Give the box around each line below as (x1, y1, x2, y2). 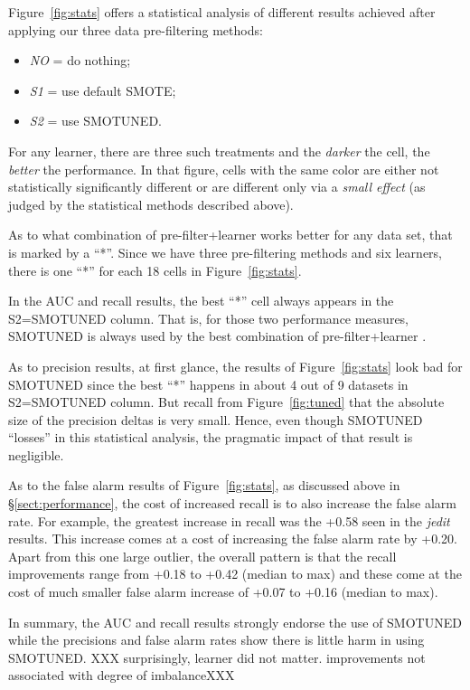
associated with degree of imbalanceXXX (8, 666, 235, 685)
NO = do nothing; (29, 51, 131, 70)
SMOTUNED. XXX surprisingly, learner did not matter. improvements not (8, 647, 426, 666)
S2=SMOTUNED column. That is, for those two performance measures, (8, 308, 409, 327)
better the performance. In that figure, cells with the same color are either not (8, 159, 439, 178)
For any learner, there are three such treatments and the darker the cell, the (8, 141, 430, 160)
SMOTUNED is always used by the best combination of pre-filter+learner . (8, 326, 427, 345)
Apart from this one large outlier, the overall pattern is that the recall (8, 546, 397, 565)
